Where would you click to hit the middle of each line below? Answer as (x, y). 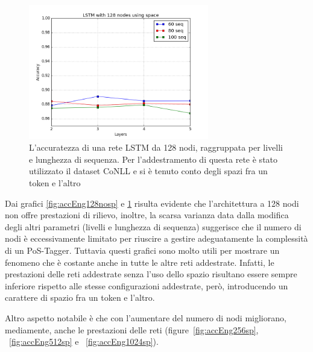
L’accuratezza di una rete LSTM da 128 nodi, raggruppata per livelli (156, 147)
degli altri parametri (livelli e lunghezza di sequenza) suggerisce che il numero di (153, 226)
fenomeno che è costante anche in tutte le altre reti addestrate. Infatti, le (140, 262)
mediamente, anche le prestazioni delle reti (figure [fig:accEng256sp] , (132, 329)
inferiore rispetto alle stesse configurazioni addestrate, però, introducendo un (147, 285)
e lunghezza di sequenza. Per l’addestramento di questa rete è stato (153, 159)
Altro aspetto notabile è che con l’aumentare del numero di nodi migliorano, (146, 317)
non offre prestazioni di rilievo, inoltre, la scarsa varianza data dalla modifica (147, 215)
